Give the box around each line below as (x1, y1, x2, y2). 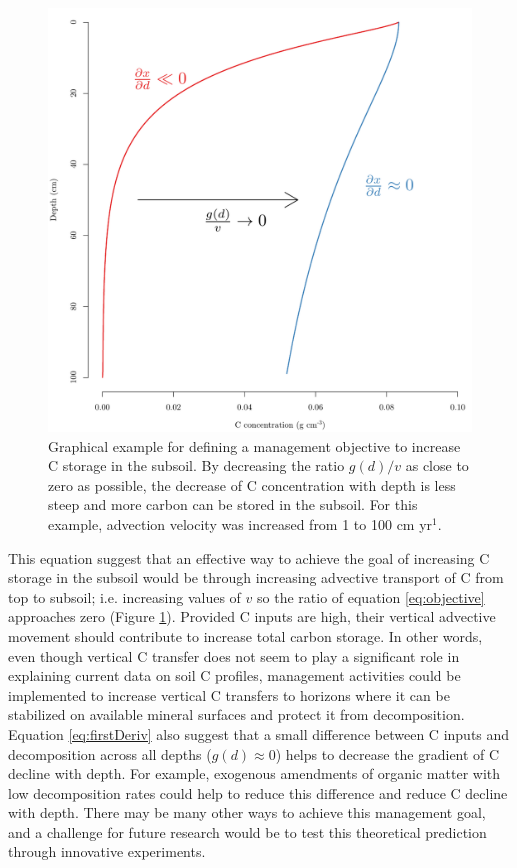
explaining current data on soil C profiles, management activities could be (8, 665, 461, 686)
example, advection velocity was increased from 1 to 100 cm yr (48, 513, 433, 534)
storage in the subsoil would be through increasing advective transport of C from (8, 567, 504, 588)
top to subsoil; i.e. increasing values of (8, 586, 241, 607)
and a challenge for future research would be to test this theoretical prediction (8, 821, 487, 842)
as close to (405, 455, 469, 476)
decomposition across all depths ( (8, 743, 212, 764)
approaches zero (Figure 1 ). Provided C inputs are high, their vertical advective (8, 606, 496, 627)
